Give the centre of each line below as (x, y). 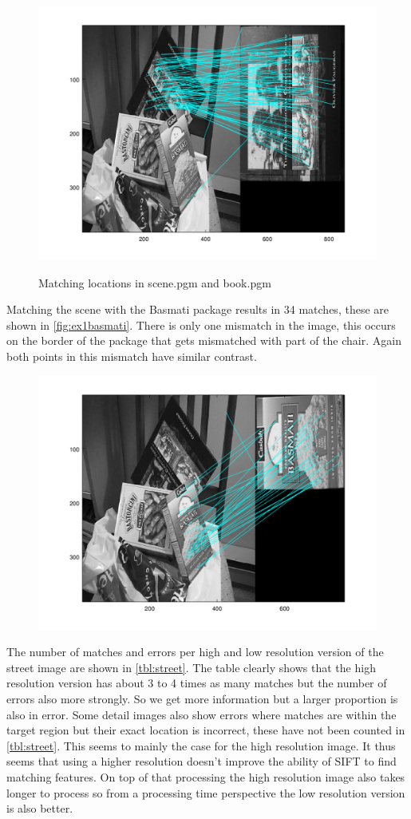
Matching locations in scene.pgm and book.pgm (155, 282)
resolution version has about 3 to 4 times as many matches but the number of (197, 683)
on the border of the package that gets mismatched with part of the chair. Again (204, 340)
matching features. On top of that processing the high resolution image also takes (206, 776)
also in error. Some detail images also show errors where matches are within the (202, 714)
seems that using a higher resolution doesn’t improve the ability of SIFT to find (202, 761)
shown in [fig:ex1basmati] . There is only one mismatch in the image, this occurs (201, 324)
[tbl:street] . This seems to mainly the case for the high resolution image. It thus (201, 745)
